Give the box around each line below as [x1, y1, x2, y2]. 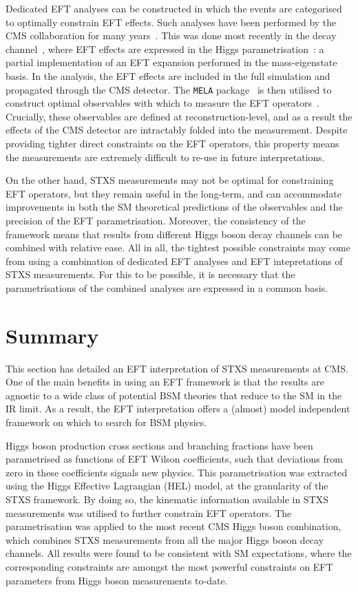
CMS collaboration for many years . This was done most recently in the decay [6, 28, 337, 43]
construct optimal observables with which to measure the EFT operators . [6, 96, 319, 110]
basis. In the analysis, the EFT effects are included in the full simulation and [6, 68, 330, 83]
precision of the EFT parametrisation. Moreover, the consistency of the [6, 213, 306, 227]
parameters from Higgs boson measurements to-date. [6, 573, 228, 587]
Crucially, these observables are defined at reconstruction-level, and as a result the [6, 109, 352, 123]
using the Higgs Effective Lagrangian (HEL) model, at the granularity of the [6, 478, 328, 493]
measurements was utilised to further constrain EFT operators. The [6, 505, 292, 520]
